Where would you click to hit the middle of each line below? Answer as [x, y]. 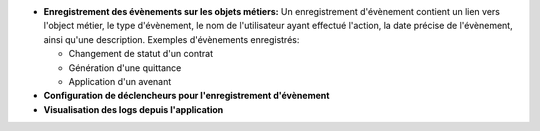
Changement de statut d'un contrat [141, 54]
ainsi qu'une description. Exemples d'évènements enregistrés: [171, 39]
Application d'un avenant [120, 81]
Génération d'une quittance [125, 67]
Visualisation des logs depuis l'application [133, 109]
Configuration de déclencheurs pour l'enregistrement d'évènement [186, 96]
